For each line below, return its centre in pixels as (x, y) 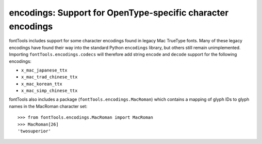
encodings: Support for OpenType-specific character (119, 13)
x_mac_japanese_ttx (44, 70)
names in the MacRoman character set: (48, 106)
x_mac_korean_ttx (42, 84)
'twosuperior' (34, 131)
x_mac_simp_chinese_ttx (49, 91)
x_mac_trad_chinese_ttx (49, 77)
